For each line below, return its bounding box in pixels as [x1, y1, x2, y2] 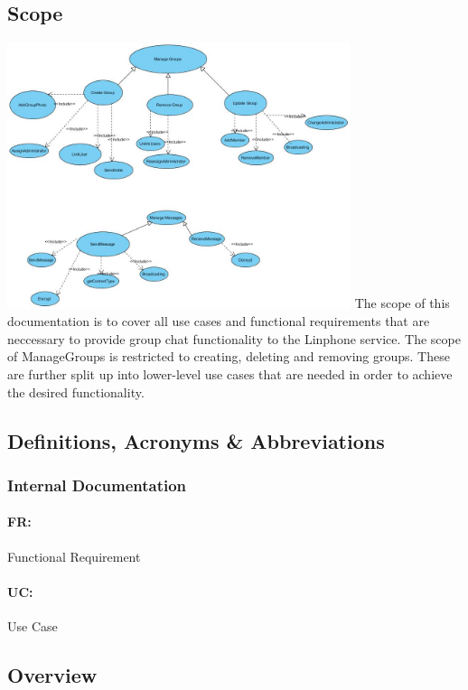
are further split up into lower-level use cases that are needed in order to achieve [7, 364, 453, 383]
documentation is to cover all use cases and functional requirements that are [7, 312, 430, 331]
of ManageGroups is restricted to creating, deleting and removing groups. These [7, 347, 450, 366]
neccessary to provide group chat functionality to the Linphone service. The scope [7, 329, 461, 348]
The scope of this [354, 294, 450, 312]
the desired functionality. [7, 382, 145, 401]
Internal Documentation [7, 473, 187, 496]
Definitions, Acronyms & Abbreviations [7, 426, 385, 454]
